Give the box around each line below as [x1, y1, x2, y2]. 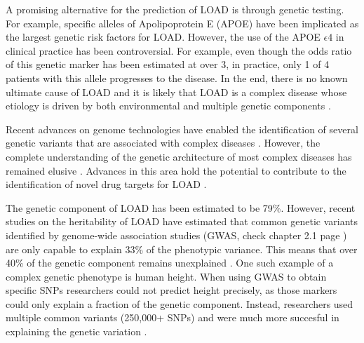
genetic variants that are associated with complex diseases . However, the [6, 135, 321, 150]
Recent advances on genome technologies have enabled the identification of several [6, 121, 358, 136]
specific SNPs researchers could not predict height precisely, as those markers [6, 283, 337, 297]
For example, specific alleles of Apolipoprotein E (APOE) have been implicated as [6, 15, 359, 30]
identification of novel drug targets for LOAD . [6, 177, 207, 191]
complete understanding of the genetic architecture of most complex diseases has [6, 149, 352, 163]
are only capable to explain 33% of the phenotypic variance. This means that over [6, 241, 358, 256]
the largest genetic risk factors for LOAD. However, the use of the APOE [6, 29, 321, 44]
